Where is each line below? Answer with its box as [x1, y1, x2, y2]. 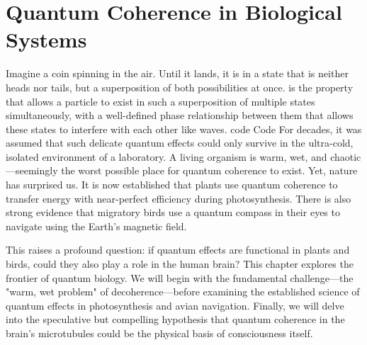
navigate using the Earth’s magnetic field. [6, 218, 187, 233]
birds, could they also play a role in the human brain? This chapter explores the [6, 256, 354, 271]
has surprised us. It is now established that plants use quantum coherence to [6, 177, 338, 192]
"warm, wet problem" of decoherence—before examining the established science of [6, 284, 360, 299]
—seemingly [6, 163, 58, 178]
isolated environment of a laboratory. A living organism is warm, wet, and [6, 149, 327, 164]
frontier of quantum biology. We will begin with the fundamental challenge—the [6, 270, 354, 285]
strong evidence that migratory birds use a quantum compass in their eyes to [6, 205, 340, 220]
